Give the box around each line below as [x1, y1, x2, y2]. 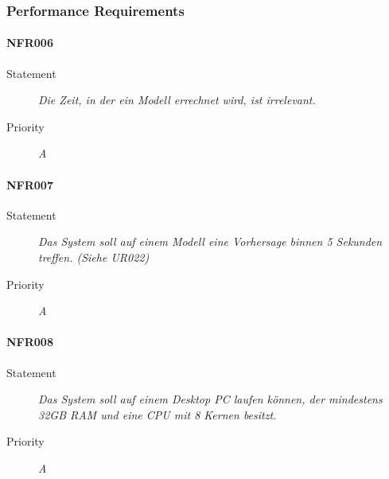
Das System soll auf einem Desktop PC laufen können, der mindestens [38, 391, 383, 407]
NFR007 [6, 176, 53, 193]
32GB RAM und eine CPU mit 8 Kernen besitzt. [38, 406, 277, 423]
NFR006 [6, 34, 53, 51]
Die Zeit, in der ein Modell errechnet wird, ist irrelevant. [38, 92, 316, 108]
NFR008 [6, 333, 53, 350]
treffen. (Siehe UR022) [38, 249, 150, 265]
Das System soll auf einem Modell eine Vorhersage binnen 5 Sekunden [38, 233, 383, 250]
